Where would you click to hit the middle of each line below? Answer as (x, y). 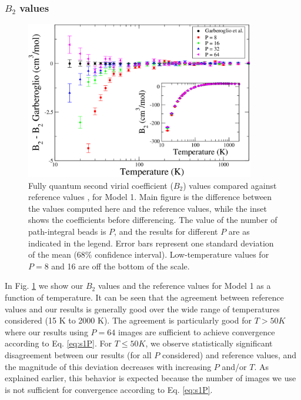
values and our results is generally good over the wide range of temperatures (142, 309)
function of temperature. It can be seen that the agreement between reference (144, 297)
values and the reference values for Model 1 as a (184, 286)
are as (239, 231)
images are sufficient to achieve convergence (196, 331)
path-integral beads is (67, 231)
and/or (234, 366)
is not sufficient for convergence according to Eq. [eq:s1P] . (109, 389)
